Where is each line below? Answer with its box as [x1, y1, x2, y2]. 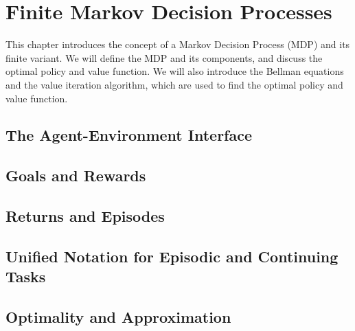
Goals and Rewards [5, 165, 146, 186]
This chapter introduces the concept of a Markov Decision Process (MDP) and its [5, 37, 350, 52]
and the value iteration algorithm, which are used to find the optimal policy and [5, 77, 343, 91]
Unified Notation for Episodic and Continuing [5, 245, 339, 266]
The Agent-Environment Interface [5, 124, 252, 146]
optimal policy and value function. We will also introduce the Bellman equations [5, 64, 344, 78]
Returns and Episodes [5, 205, 165, 227]
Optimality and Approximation [5, 306, 231, 327]
